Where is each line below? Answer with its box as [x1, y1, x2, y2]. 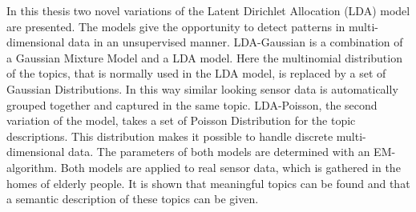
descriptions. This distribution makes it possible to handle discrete [6, 127, 333, 144]
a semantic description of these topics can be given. [6, 190, 259, 207]
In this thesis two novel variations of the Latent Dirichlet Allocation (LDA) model [6, 2, 410, 18]
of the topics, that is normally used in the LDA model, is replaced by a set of [6, 65, 386, 82]
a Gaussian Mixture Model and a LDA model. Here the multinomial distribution [6, 49, 402, 66]
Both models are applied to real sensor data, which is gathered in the [60, 158, 401, 175]
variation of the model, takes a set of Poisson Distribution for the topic [6, 112, 356, 129]
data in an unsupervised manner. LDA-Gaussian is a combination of [68, 34, 403, 50]
